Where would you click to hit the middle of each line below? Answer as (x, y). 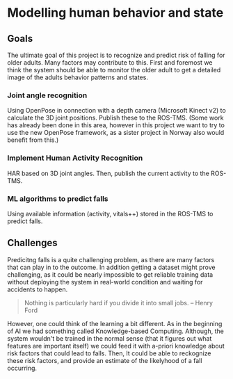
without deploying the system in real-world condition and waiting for (105, 282)
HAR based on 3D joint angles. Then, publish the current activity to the (109, 173)
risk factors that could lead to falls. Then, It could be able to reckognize (109, 353)
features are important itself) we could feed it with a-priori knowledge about (116, 346)
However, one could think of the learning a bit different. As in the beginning (115, 323)
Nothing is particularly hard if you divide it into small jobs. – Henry (119, 303)
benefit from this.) (33, 140)
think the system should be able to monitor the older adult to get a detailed (114, 70)
